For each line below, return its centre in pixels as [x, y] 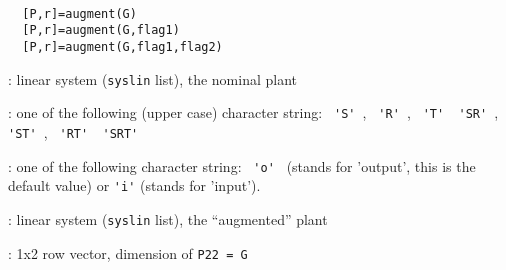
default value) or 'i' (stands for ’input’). [134, 185]
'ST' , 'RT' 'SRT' [73, 131]
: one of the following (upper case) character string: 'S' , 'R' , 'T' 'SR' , [253, 112]
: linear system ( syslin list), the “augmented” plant [168, 218]
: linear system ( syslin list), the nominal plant [153, 78]
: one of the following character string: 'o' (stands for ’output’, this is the [242, 165]
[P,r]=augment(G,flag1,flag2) [122, 46]
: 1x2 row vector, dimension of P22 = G [128, 252]
